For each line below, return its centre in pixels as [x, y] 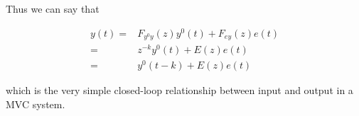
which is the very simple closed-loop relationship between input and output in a [179, 90]
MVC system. [36, 104]
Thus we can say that [53, 8]
